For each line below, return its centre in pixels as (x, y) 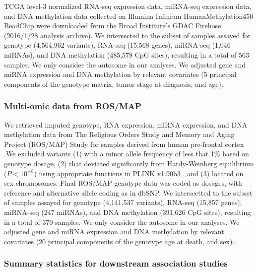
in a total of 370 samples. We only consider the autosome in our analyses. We (122, 222)
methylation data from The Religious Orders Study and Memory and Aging (119, 134)
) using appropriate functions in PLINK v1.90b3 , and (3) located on (139, 173)
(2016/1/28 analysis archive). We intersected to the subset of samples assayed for (127, 35)
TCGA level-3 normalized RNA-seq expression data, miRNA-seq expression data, (128, 6)
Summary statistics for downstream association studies (116, 263)
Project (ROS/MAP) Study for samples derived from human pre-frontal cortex (124, 144)
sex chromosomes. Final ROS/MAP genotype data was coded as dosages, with (123, 183)
